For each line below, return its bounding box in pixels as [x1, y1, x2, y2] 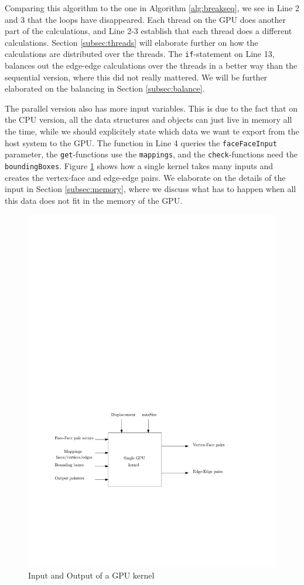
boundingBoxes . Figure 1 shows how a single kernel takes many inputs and [5, 159, 274, 172]
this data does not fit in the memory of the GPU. [5, 194, 183, 206]
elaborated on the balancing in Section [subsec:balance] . [5, 82, 205, 95]
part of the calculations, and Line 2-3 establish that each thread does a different [5, 25, 292, 37]
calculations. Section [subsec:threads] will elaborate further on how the [5, 36, 258, 48]
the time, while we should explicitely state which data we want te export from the [5, 125, 299, 137]
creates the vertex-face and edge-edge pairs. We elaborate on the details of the [5, 171, 286, 183]
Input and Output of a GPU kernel [28, 569, 155, 581]
